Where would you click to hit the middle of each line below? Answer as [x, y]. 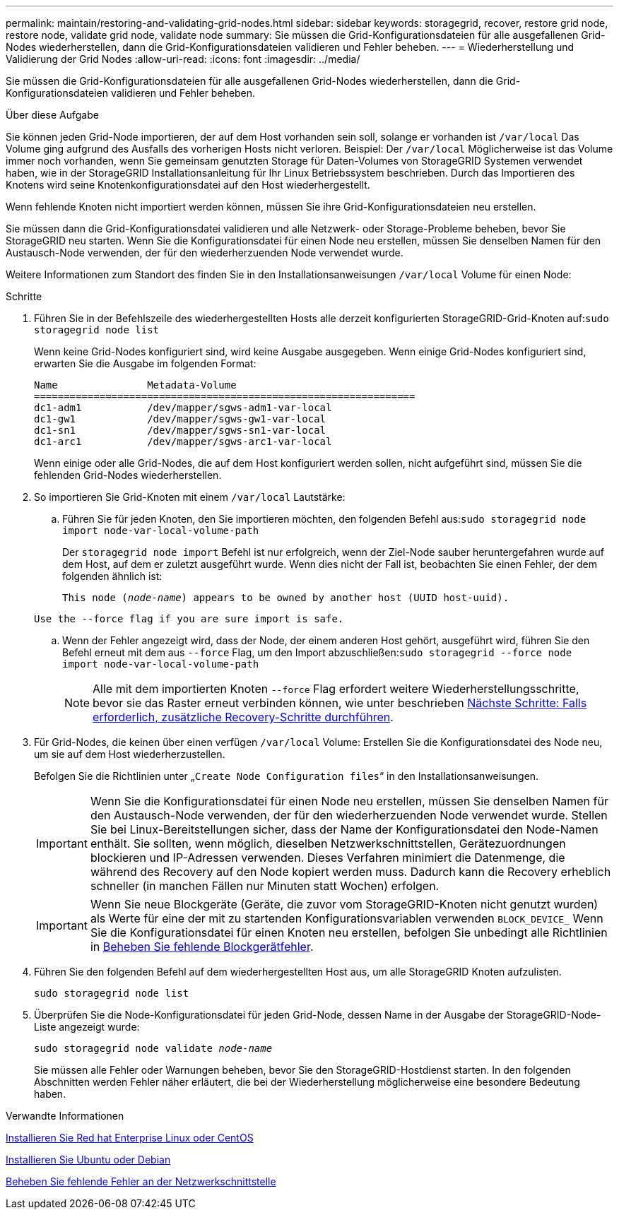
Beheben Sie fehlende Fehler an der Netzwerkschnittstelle [141, 1181]
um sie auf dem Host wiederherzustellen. [130, 754]
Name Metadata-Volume [135, 385]
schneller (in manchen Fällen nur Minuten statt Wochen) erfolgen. [265, 886]
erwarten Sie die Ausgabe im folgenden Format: [145, 363]
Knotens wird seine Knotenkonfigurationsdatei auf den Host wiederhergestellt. [188, 185]
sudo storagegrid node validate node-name [153, 1048]
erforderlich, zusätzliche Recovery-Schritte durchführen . [243, 717]
